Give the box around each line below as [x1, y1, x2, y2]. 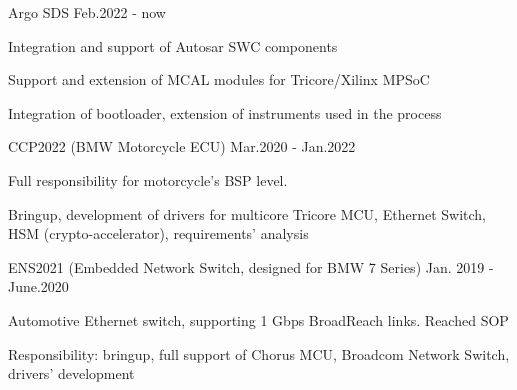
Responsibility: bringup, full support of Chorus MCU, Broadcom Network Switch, [8, 343, 510, 364]
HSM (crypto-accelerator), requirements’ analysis [8, 223, 309, 244]
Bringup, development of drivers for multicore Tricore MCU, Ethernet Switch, [8, 203, 486, 224]
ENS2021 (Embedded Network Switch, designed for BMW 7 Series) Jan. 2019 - [8, 256, 494, 277]
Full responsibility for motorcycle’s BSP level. [8, 169, 288, 190]
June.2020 [8, 276, 69, 297]
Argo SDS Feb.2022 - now [8, 2, 166, 22]
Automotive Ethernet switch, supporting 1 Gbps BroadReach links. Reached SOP [8, 309, 509, 330]
